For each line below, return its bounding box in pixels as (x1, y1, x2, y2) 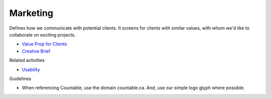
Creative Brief (22, 48, 51, 54)
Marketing (9, 7, 54, 18)
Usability (22, 66, 40, 72)
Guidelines (9, 75, 32, 81)
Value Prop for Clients (22, 41, 67, 47)
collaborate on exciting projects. (9, 31, 76, 37)
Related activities (9, 57, 45, 63)
